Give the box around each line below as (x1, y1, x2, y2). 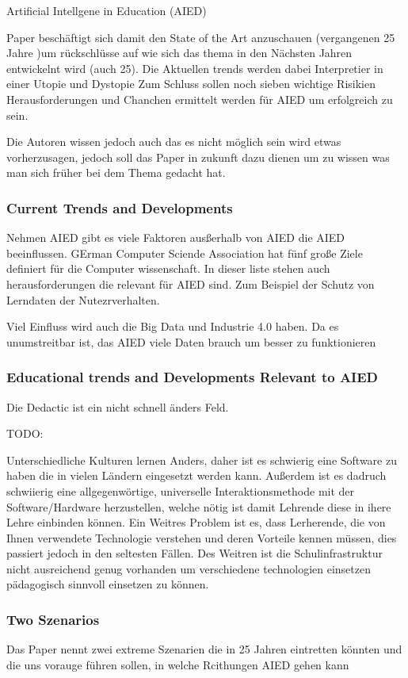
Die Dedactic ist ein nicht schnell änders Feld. (6, 398, 229, 415)
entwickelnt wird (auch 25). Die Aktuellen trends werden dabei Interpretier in (6, 59, 383, 76)
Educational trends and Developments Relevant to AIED (6, 367, 379, 387)
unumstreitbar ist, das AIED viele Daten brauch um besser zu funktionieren (6, 333, 376, 350)
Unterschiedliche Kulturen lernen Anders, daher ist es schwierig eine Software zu (6, 451, 397, 468)
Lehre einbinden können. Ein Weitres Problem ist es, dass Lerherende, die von (6, 514, 386, 531)
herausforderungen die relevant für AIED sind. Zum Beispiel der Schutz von (6, 275, 375, 292)
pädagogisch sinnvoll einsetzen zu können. (6, 576, 209, 592)
